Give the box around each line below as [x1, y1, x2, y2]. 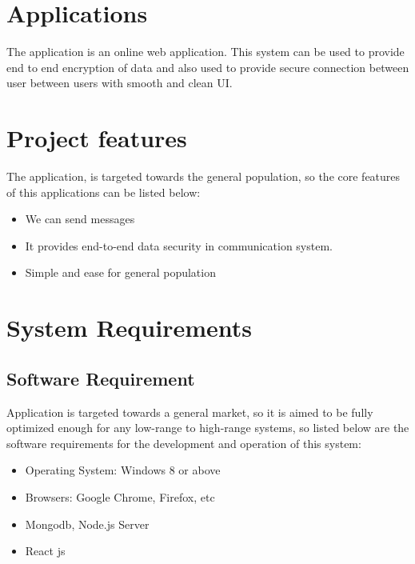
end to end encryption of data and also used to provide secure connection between [6, 58, 409, 75]
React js [25, 542, 66, 559]
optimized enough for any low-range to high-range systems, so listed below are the [6, 419, 409, 436]
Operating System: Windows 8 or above [25, 462, 221, 478]
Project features [6, 122, 187, 154]
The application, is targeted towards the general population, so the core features [6, 168, 401, 185]
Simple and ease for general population [25, 264, 216, 281]
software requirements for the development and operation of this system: [6, 434, 361, 451]
